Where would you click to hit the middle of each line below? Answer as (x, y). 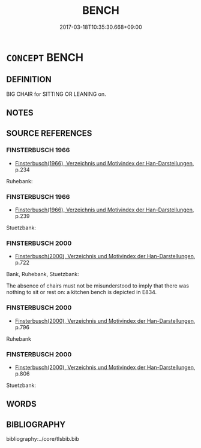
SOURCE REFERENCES (49, 133)
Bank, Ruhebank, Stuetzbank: (43, 274)
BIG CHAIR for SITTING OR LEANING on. (56, 94)
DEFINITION (29, 79)
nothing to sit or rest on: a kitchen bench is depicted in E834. (82, 292)
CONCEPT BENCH (45, 57)
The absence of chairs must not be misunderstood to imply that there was (97, 286)
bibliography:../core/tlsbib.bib (43, 439)
